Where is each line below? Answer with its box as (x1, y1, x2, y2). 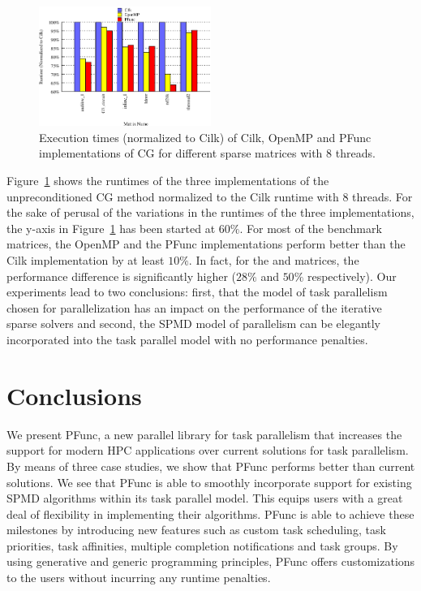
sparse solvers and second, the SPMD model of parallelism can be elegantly (6, 315, 381, 332)
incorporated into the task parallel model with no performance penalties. (6, 331, 368, 347)
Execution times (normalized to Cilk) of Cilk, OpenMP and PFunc (39, 128, 372, 145)
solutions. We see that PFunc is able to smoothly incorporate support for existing (6, 473, 412, 490)
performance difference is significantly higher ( (6, 267, 237, 284)
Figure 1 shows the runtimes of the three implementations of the (6, 172, 329, 189)
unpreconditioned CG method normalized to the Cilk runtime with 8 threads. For (6, 188, 413, 205)
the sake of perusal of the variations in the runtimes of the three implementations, (6, 204, 415, 221)
